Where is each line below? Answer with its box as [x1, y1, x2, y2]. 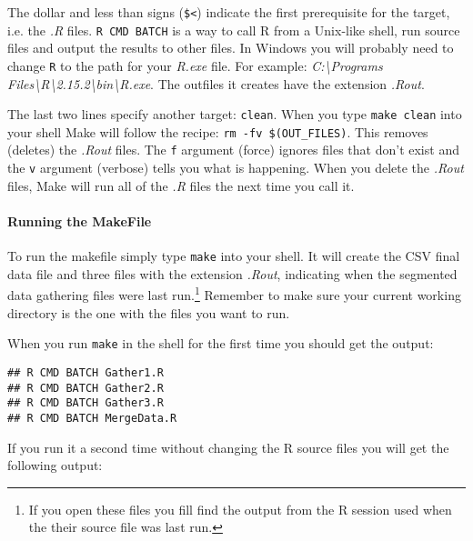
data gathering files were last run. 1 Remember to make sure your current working [7, 283, 461, 305]
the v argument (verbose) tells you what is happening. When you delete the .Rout [7, 158, 464, 177]
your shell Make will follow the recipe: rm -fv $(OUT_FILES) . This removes [7, 122, 428, 141]
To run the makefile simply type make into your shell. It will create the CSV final [7, 246, 460, 265]
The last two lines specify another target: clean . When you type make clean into [7, 105, 462, 124]
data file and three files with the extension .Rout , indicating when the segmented [7, 264, 458, 283]
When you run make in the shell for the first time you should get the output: [7, 334, 434, 353]
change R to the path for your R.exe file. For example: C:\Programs [7, 55, 383, 75]
